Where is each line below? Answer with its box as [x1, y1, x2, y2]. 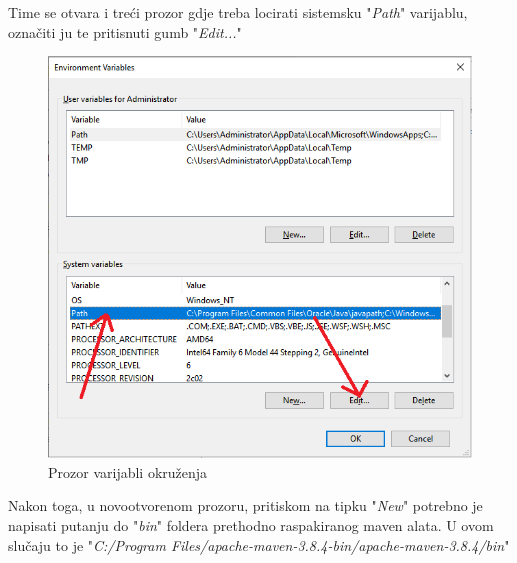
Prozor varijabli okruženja [48, 461, 208, 482]
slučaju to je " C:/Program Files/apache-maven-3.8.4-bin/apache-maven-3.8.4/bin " [8, 534, 510, 555]
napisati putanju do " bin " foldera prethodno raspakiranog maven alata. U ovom [8, 515, 494, 536]
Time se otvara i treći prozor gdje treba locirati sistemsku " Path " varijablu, [8, 2, 468, 22]
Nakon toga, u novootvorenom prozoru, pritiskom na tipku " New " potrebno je [8, 495, 483, 516]
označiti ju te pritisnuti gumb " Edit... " [8, 21, 242, 42]
